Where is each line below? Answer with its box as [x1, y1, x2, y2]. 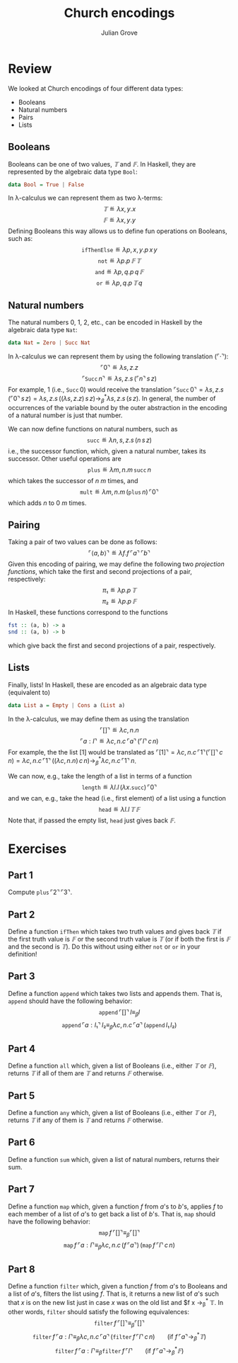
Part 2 [8, 908, 35, 920]
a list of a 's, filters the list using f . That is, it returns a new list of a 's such [8, 1289, 220, 1298]
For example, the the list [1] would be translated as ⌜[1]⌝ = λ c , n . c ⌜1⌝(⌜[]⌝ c [8, 747, 223, 756]
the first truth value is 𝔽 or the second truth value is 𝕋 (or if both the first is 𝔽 [8, 935, 231, 944]
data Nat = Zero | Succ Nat [8, 339, 91, 346]
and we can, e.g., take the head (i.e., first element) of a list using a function [8, 794, 227, 803]
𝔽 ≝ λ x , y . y [102, 216, 136, 225]
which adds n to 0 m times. [8, 498, 87, 507]
